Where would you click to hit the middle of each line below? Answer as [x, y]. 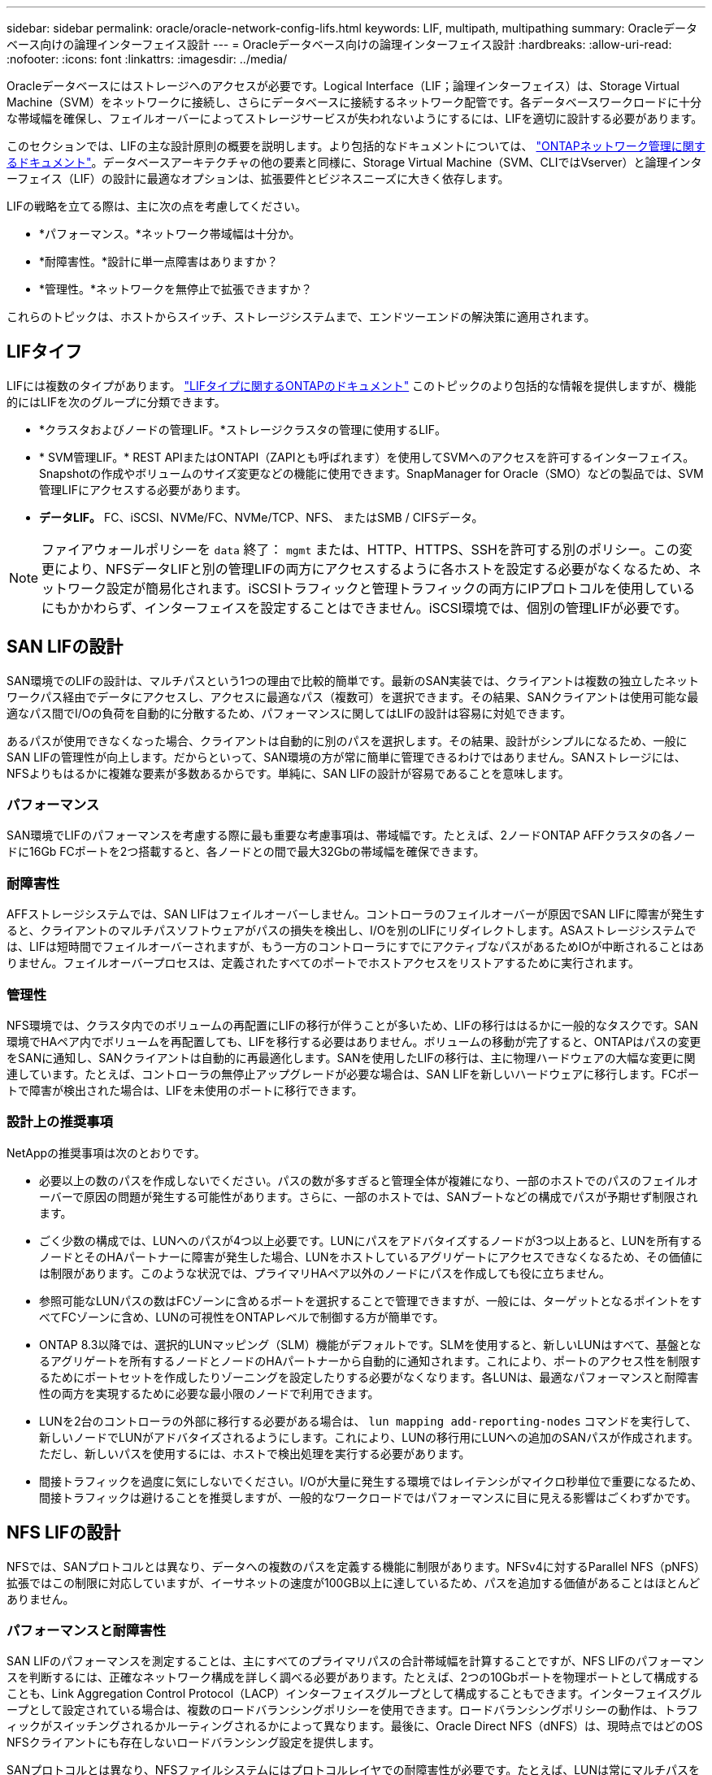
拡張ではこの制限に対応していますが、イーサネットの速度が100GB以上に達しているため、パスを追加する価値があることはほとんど [354, 1582]
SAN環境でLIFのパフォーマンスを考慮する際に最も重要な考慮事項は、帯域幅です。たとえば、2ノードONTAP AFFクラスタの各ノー [351, 835]
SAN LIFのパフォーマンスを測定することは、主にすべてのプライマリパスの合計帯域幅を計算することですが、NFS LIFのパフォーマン [356, 1661]
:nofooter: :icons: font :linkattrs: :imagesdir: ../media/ [147, 59]
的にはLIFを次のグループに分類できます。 [116, 401]
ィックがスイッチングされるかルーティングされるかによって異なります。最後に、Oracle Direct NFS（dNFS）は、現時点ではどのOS [355, 1726]
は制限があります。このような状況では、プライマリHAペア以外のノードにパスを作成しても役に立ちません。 [325, 1273]
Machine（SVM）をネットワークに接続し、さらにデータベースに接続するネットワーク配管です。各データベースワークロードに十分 [354, 102]
